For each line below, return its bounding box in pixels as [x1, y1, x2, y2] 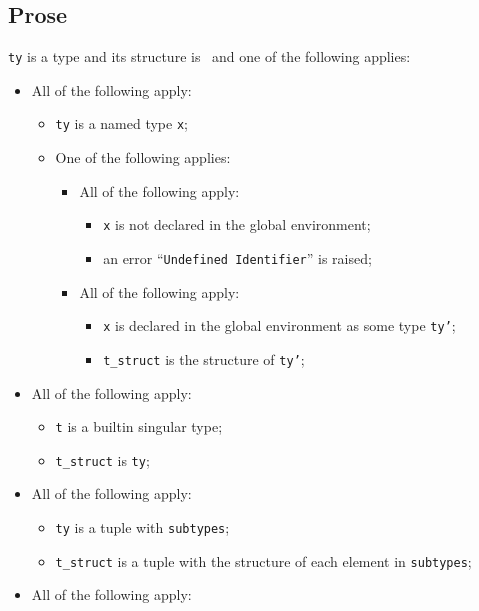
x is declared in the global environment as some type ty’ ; [103, 315, 456, 336]
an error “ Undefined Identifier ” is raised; [103, 247, 372, 268]
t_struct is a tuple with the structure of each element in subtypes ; [55, 550, 472, 571]
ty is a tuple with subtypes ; [55, 517, 230, 538]
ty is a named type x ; [55, 113, 189, 134]
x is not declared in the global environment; [103, 214, 371, 235]
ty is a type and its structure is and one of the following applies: [8, 46, 411, 67]
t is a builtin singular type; [55, 416, 223, 437]
